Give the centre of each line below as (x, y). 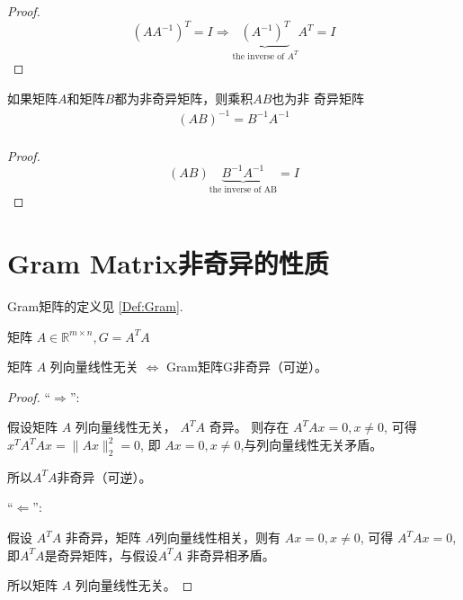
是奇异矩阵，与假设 (101, 555)
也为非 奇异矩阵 (318, 98)
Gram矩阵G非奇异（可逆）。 (247, 367)
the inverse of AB (243, 189)
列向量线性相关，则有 (218, 537)
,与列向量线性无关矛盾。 (312, 445)
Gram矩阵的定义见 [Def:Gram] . (95, 306)
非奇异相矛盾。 (231, 555)
